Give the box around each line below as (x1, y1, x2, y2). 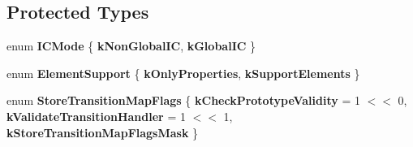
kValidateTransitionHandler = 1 (6, 107, 186, 124)
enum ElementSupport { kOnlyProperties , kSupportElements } (6, 64, 360, 81)
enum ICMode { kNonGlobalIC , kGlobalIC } (6, 37, 256, 54)
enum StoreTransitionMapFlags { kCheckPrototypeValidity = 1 (6, 92, 360, 109)
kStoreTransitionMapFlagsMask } (6, 123, 199, 141)
